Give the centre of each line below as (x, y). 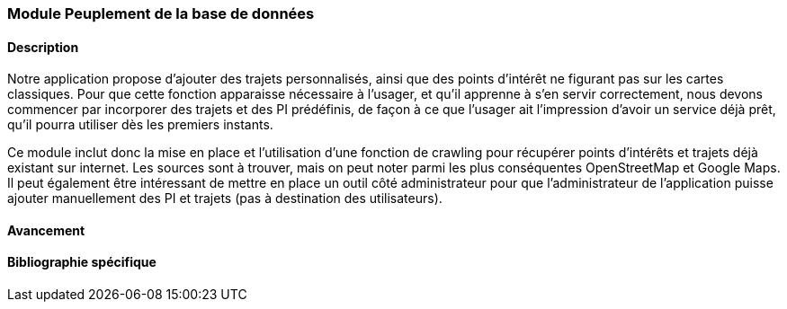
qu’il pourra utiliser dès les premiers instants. (140, 125)
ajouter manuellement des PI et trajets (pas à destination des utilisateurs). (225, 199)
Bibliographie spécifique (82, 262)
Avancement (46, 230)
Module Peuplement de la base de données (161, 13)
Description (43, 47)
